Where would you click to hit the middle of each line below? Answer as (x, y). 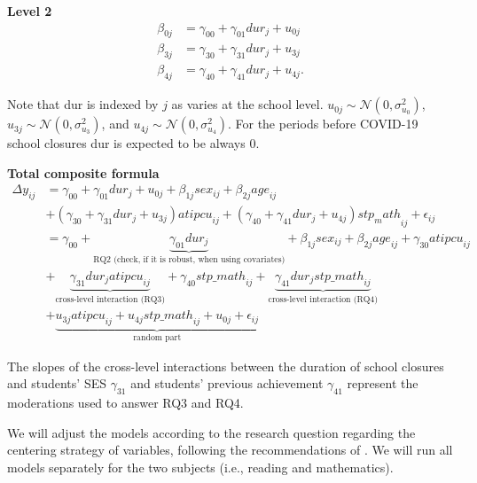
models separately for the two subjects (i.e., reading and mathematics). (200, 467)
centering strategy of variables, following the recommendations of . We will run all (230, 450)
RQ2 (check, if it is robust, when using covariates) (189, 260)
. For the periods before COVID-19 (323, 124)
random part (157, 337)
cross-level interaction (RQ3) (110, 299)
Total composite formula (83, 172)
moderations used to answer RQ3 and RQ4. (125, 402)
